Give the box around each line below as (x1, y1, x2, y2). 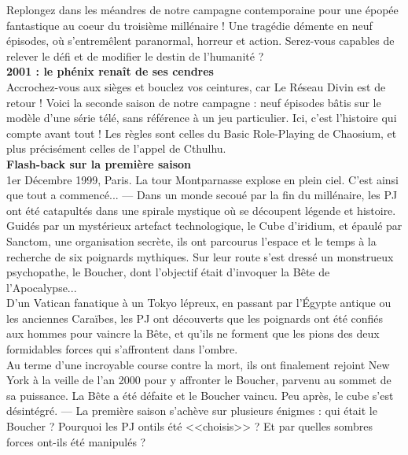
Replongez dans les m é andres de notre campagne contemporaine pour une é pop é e (6, 2, 399, 17)
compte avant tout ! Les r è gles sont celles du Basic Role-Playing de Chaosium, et (6, 124, 397, 141)
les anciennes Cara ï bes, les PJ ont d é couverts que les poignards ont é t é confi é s (6, 309, 384, 326)
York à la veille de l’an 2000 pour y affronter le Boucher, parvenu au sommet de (6, 372, 391, 388)
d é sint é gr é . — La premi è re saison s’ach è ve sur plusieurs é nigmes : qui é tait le (6, 402, 377, 419)
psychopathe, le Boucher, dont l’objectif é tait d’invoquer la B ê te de (6, 264, 330, 280)
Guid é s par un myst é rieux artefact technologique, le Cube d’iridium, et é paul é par (6, 217, 402, 234)
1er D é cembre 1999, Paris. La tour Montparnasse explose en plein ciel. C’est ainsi (6, 171, 399, 187)
